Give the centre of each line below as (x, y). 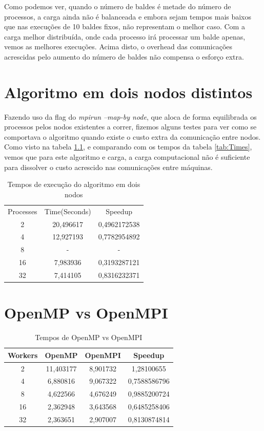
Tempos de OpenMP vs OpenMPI (89, 337)
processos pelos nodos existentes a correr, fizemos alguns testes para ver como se (130, 127)
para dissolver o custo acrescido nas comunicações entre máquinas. (108, 167)
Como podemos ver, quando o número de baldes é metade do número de (118, 6)
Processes (23, 211)
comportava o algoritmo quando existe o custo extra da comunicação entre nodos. (133, 136)
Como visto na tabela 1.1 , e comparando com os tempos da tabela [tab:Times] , (128, 147)
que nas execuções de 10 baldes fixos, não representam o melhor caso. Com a (125, 26)
